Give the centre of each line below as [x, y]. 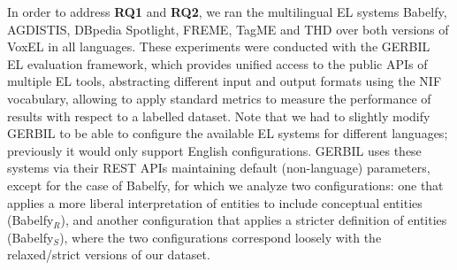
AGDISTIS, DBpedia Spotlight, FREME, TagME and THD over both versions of [228, 29]
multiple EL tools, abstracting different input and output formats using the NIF [225, 81]
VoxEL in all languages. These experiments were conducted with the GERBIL [219, 46]
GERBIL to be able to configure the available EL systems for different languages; [228, 133]
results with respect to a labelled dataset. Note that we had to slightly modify [219, 116]
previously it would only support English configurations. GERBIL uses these [214, 150]
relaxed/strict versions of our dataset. [109, 255]
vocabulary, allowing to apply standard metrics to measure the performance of [219, 98]
